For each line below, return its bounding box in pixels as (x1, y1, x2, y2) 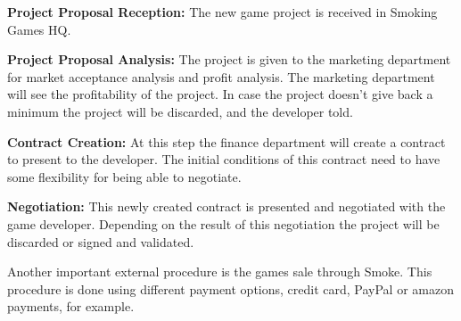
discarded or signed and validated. (7, 232, 194, 251)
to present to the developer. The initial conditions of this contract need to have (7, 150, 440, 169)
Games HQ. (7, 20, 71, 38)
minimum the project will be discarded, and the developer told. (7, 102, 353, 120)
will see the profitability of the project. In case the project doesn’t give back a (7, 85, 433, 103)
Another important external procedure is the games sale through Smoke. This (7, 262, 432, 281)
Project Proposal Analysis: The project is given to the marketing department (7, 50, 451, 69)
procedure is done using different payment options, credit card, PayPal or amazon (7, 279, 454, 298)
